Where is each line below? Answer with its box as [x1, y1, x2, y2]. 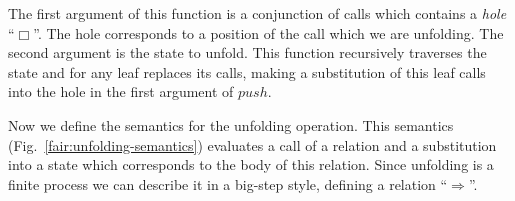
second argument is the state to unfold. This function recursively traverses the [8, 42, 487, 63]
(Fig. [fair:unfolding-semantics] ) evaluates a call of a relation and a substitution [8, 134, 497, 155]
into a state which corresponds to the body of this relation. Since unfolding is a [8, 154, 494, 175]
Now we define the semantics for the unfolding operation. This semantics [8, 114, 454, 135]
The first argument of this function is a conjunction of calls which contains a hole [8, 3, 507, 23]
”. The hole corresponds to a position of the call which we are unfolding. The [33, 22, 504, 43]
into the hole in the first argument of [8, 81, 234, 102]
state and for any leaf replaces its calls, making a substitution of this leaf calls [8, 61, 486, 82]
